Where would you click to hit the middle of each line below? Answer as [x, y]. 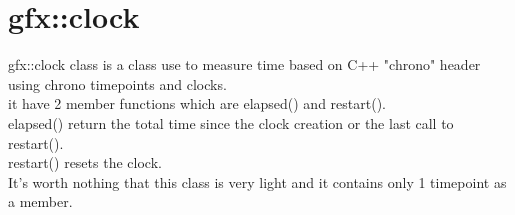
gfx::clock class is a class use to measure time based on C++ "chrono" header [244, 64]
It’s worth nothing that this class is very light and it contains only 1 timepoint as [257, 181]
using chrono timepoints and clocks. [117, 83]
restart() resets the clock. [85, 162]
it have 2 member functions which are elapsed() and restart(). [197, 103]
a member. [40, 201]
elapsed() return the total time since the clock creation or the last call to [231, 122]
